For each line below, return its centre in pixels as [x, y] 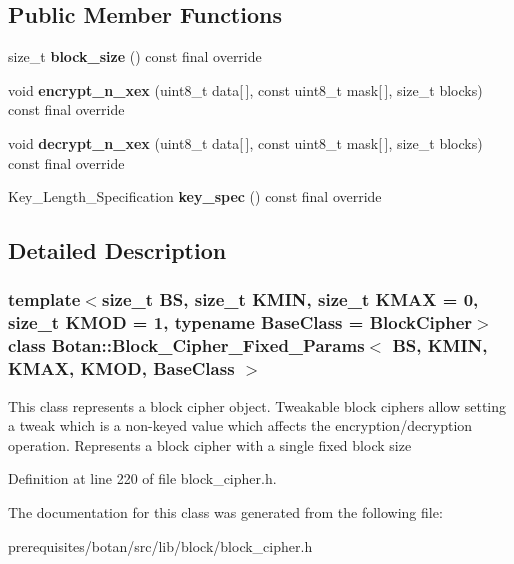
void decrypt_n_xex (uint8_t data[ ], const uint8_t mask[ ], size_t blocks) [245, 142]
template [44, 299]
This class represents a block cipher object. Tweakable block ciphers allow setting [257, 405]
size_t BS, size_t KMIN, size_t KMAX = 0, [290, 299]
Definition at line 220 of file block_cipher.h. [142, 478]
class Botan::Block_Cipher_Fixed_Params [186, 345]
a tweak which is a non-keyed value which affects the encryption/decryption [240, 425]
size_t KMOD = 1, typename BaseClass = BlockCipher [240, 322]
